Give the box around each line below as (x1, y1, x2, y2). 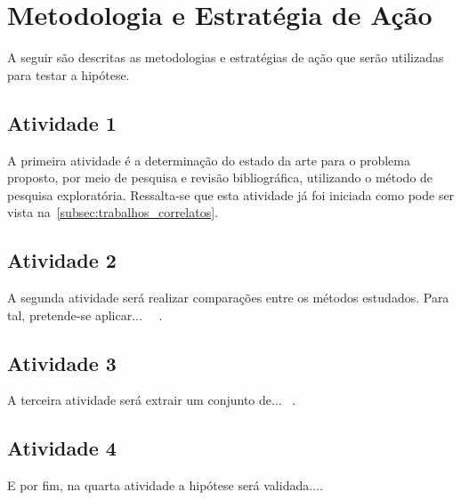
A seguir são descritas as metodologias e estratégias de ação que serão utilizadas (7, 48, 444, 67)
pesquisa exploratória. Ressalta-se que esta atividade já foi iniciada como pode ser (7, 185, 455, 204)
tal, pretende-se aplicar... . (7, 305, 163, 324)
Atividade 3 (7, 349, 117, 376)
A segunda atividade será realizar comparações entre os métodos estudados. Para (7, 288, 449, 307)
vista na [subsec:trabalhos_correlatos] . (7, 203, 218, 222)
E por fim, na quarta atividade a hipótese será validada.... (7, 476, 323, 495)
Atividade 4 (7, 434, 117, 462)
